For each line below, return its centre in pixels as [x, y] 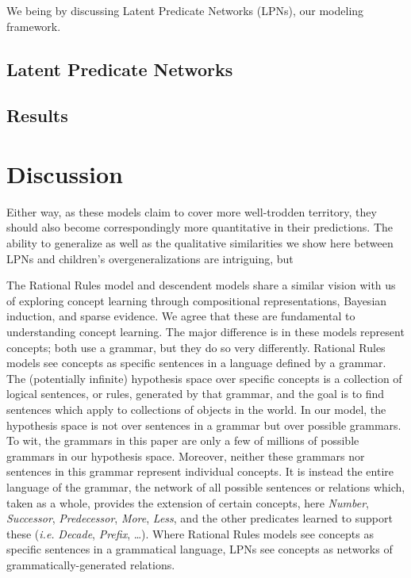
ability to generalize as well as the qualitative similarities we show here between [200, 243]
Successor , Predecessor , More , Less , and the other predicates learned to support [200, 518]
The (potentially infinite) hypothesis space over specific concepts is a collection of [204, 378]
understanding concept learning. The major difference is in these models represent [205, 332]
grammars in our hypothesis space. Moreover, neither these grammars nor [186, 456]
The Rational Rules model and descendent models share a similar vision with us [201, 285]
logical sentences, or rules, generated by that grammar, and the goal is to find [196, 394]
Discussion [65, 173]
